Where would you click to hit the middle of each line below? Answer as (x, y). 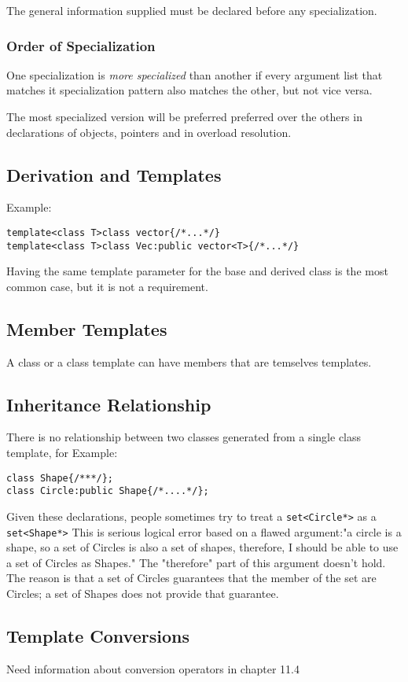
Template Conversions (98, 636)
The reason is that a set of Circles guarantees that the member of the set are (191, 578)
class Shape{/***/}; (60, 478)
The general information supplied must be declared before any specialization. (192, 10)
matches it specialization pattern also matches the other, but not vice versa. (189, 90)
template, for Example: (62, 453)
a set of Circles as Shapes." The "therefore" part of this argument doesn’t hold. (196, 562)
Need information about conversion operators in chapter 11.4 (153, 668)
